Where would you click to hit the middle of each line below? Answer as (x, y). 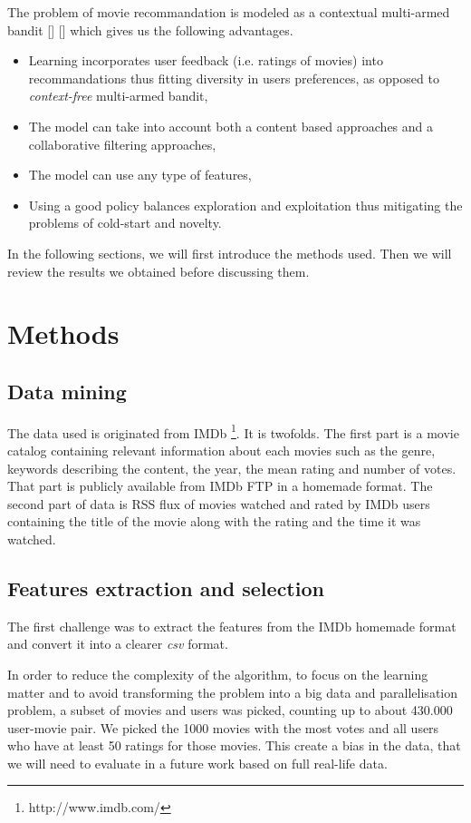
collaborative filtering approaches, (122, 144)
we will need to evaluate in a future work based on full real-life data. (197, 763)
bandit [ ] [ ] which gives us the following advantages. (150, 29)
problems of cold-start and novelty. (125, 223)
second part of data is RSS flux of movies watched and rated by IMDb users (219, 503)
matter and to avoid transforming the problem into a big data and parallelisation (233, 692)
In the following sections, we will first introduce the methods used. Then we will (230, 253)
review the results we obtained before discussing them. (159, 271)
